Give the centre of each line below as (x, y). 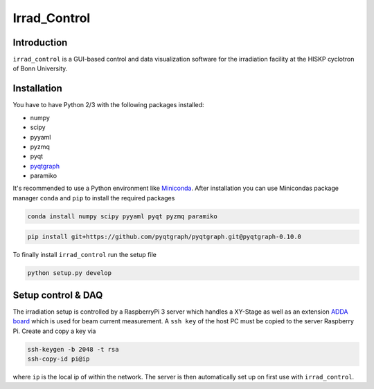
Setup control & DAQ (58, 295)
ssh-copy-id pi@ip (59, 359)
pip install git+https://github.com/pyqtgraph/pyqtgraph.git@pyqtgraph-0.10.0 (164, 237)
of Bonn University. (40, 68)
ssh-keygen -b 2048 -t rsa (73, 349)
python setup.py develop (70, 273)
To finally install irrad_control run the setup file (85, 255)
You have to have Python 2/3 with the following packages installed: (108, 105)
